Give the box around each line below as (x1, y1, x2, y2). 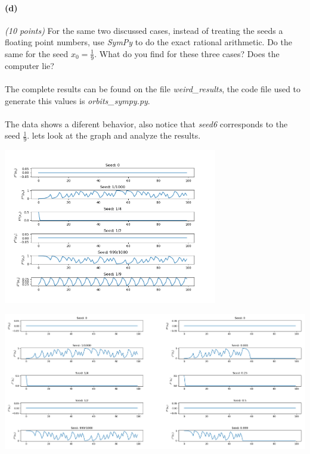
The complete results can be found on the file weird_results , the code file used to (5, 83, 301, 95)
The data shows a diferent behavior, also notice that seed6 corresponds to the (5, 117, 288, 130)
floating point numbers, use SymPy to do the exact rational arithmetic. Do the (5, 36, 292, 48)
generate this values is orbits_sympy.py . (5, 94, 150, 107)
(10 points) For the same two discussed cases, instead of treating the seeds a (5, 24, 283, 36)
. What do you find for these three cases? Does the (94, 47, 280, 60)
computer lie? (5, 59, 54, 71)
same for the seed (5, 47, 69, 60)
